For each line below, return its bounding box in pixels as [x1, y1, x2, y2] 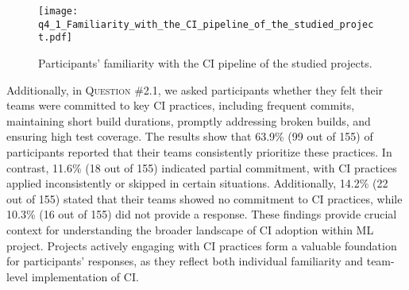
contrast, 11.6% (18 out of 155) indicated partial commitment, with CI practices [6, 159, 397, 176]
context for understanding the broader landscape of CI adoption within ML [6, 221, 374, 238]
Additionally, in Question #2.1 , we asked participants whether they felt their [6, 81, 384, 98]
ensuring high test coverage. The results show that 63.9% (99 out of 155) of [6, 128, 373, 145]
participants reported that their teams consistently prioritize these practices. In [6, 143, 392, 160]
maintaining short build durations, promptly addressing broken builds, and [6, 112, 371, 129]
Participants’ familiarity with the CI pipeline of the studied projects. [38, 54, 372, 71]
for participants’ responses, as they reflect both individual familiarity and [6, 253, 364, 269]
